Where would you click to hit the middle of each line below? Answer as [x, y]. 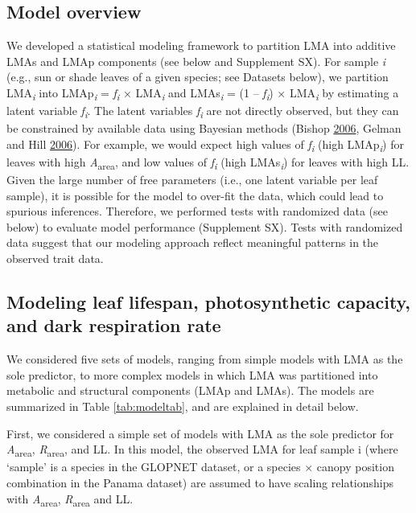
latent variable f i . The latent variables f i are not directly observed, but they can [203, 111]
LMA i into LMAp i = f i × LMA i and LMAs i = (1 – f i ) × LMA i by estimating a [203, 93]
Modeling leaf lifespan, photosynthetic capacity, [209, 302]
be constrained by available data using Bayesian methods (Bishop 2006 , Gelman [204, 128]
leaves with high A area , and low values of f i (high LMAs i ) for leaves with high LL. [208, 162]
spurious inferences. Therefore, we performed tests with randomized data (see [197, 211]
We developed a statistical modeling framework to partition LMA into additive [201, 45]
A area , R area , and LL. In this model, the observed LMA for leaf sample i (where [202, 450]
